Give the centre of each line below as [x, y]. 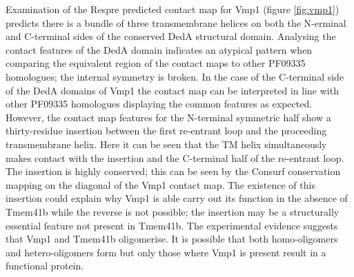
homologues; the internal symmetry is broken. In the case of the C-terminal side [175, 76]
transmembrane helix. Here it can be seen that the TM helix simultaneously [166, 144]
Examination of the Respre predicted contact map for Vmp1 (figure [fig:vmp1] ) [173, 9]
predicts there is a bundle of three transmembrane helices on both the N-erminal [176, 22]
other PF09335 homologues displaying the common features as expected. [159, 104]
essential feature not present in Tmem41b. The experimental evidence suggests [172, 225]
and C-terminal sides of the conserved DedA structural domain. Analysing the [171, 36]
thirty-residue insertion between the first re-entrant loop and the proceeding [166, 131]
